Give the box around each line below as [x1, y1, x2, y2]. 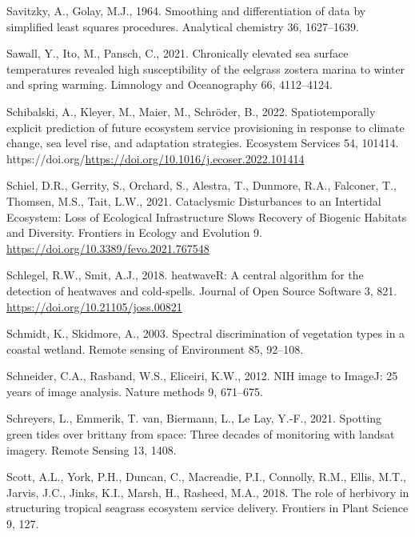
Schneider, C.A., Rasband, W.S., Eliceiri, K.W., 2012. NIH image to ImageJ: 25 [6, 367, 398, 384]
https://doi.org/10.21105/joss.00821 [6, 298, 182, 315]
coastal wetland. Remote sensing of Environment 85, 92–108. [6, 340, 304, 357]
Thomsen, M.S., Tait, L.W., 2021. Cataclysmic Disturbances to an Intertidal [6, 192, 381, 209]
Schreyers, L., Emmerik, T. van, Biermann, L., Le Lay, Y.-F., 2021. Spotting [6, 410, 382, 427]
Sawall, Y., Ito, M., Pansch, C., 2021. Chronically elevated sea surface [6, 45, 349, 62]
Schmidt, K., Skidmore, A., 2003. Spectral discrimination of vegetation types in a [6, 325, 405, 342]
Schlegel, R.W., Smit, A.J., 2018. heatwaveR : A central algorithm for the [6, 266, 364, 283]
